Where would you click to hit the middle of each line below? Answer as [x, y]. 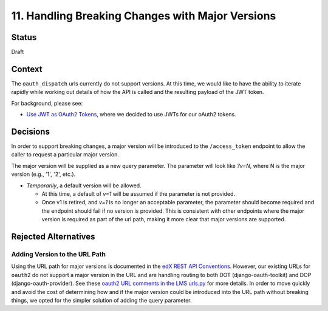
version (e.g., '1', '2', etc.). [43, 174]
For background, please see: [47, 103]
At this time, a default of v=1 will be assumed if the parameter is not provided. [138, 194]
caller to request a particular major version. [65, 155]
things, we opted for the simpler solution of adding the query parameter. [101, 300]
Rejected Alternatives [53, 236]
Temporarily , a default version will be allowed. [84, 186]
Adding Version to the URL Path [59, 254]
